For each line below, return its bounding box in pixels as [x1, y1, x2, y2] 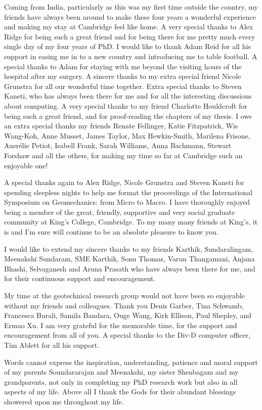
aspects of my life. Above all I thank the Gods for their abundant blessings [4, 386, 236, 397]
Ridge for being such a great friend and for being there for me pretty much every [4, 31, 255, 41]
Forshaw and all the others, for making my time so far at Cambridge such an [4, 150, 243, 160]
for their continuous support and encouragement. [4, 273, 156, 284]
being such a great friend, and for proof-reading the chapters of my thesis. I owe [4, 110, 252, 121]
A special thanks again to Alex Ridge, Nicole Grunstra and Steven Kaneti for [4, 177, 244, 188]
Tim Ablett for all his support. [4, 340, 100, 350]
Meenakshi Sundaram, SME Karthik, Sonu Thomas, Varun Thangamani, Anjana [4, 253, 255, 264]
